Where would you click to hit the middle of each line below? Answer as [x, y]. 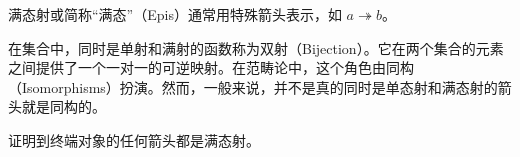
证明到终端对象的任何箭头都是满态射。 [134, 139]
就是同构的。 [63, 106]
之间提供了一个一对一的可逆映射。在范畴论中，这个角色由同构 [211, 67]
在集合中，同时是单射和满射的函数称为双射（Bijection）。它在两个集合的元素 [256, 47]
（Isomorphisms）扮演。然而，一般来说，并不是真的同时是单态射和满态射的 [253, 86]
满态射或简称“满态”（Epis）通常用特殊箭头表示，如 [175, 14]
